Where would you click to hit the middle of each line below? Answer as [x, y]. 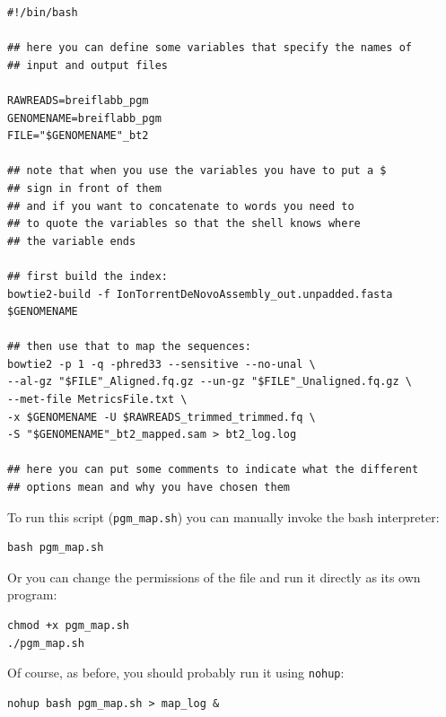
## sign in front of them [84, 188]
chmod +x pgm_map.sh [69, 626]
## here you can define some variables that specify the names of [210, 48]
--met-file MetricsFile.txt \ [97, 400]
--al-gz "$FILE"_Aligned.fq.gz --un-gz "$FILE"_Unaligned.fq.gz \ [210, 382]
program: [32, 595]
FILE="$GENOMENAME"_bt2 [78, 136]
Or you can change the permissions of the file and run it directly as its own [214, 577]
